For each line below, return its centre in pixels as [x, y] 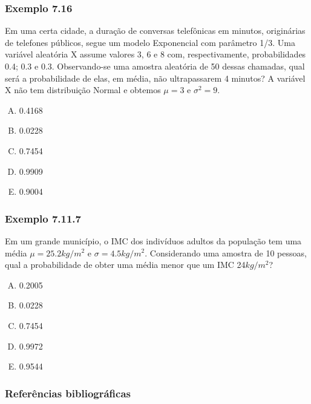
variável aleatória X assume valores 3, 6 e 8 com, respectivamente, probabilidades [155, 54]
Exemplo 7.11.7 [43, 218]
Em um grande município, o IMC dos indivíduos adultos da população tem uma [153, 240]
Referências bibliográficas [68, 393]
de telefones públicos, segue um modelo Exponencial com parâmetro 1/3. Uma [150, 42]
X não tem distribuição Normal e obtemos [83, 90]
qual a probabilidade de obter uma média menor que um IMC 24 [125, 265]
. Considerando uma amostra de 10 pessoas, [226, 252]
